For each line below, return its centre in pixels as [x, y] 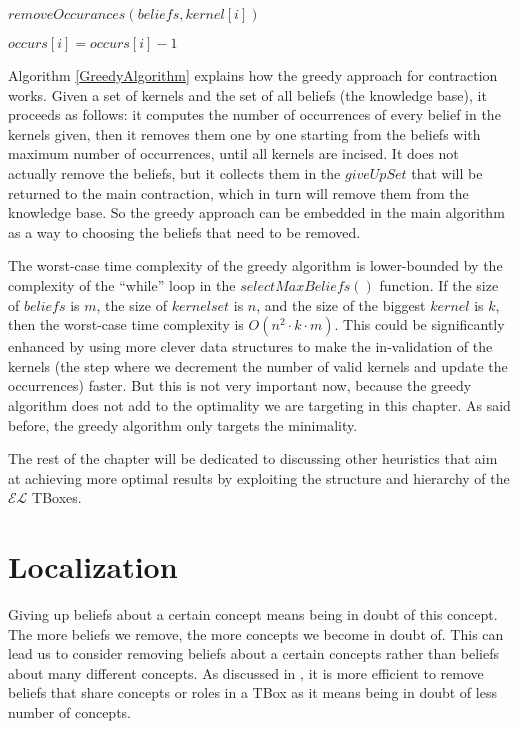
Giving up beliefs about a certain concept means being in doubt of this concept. [253, 614]
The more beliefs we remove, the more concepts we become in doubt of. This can [256, 633]
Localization [93, 566]
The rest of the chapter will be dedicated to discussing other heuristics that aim [253, 458]
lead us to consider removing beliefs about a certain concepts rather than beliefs [253, 653]
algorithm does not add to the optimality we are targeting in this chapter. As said [259, 404]
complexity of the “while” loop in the [122, 284]
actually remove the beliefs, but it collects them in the [174, 172]
